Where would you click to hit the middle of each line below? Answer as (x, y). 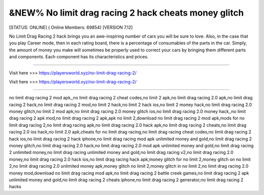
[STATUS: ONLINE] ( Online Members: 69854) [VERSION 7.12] (71, 27)
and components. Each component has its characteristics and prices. (79, 57)
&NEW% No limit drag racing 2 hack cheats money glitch (126, 13)
